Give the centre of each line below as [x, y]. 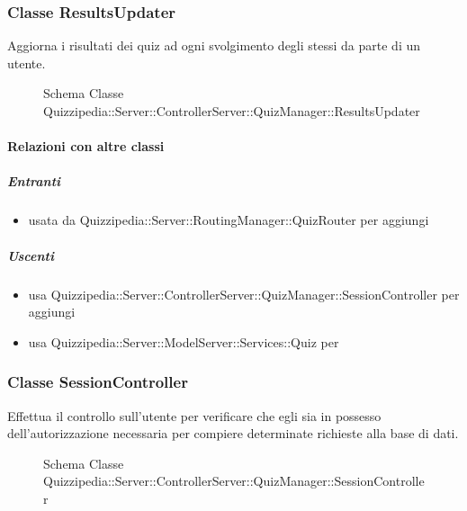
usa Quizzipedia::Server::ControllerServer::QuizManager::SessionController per [244, 294]
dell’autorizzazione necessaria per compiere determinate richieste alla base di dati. [233, 433]
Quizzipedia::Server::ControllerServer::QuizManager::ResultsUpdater [232, 111]
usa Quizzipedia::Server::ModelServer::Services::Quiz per [184, 341]
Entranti [34, 181]
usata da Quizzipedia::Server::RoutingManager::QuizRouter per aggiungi [229, 220]
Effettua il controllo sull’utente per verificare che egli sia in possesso [194, 415]
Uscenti [31, 255]
